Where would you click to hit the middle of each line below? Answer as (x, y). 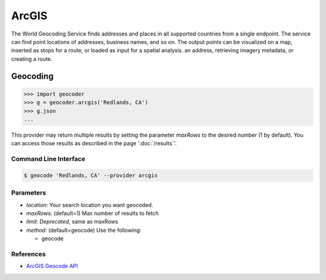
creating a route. (32, 59)
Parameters (29, 193)
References (28, 254)
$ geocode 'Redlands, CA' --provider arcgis (91, 175)
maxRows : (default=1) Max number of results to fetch (93, 213)
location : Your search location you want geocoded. (90, 205)
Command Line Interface (48, 159)
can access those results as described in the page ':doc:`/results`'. (94, 143)
